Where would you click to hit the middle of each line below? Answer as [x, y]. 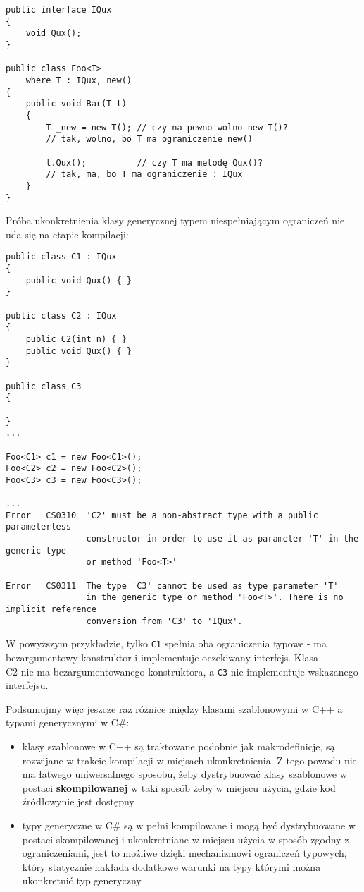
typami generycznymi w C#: [68, 722]
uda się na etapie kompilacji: [67, 234]
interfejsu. [27, 685]
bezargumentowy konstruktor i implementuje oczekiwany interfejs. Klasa [162, 657]
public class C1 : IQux [61, 257]
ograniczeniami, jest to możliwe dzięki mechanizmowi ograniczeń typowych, [184, 853]
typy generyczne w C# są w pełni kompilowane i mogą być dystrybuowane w [189, 825]
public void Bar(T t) [76, 104]
